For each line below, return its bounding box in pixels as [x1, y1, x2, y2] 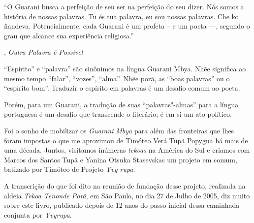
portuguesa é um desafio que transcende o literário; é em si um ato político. [4, 109, 232, 119]
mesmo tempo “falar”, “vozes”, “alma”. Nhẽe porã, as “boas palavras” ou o [4, 73, 230, 83]
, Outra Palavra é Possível [4, 47, 83, 57]
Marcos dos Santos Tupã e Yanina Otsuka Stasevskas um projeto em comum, [4, 154, 237, 164]
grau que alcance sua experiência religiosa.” [4, 30, 134, 40]
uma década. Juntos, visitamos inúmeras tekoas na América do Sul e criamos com [4, 145, 250, 155]
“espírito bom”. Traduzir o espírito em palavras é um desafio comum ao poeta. [4, 83, 240, 93]
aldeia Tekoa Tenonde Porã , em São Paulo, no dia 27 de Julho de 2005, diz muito [4, 190, 250, 200]
